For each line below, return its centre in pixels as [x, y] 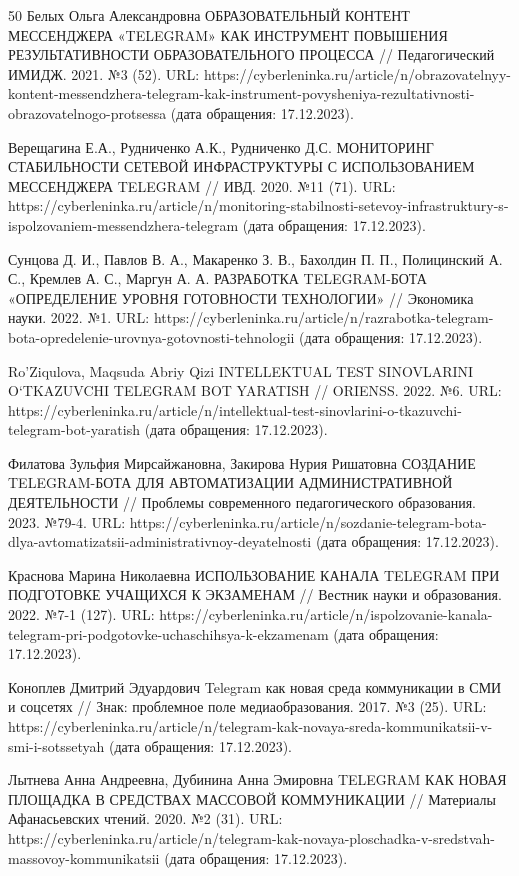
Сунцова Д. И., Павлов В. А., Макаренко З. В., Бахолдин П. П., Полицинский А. [255, 258]
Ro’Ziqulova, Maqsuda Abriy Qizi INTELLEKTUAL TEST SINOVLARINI [241, 370]
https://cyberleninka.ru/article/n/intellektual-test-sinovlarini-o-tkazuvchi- [235, 409]
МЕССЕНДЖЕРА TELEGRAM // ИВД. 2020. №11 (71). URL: [202, 185]
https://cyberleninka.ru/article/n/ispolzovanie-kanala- [326, 614]
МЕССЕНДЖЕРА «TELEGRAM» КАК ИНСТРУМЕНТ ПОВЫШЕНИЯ [228, 34]
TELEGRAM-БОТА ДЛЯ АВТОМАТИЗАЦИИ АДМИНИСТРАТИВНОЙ [230, 482]
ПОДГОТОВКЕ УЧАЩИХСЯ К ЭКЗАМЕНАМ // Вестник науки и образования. [255, 594]
